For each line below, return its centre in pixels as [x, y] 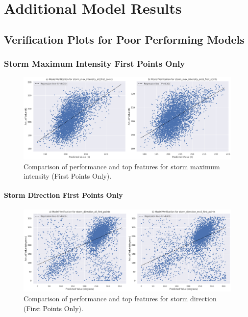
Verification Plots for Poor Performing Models [124, 39]
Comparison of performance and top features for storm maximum [122, 166]
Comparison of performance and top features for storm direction [120, 298]
